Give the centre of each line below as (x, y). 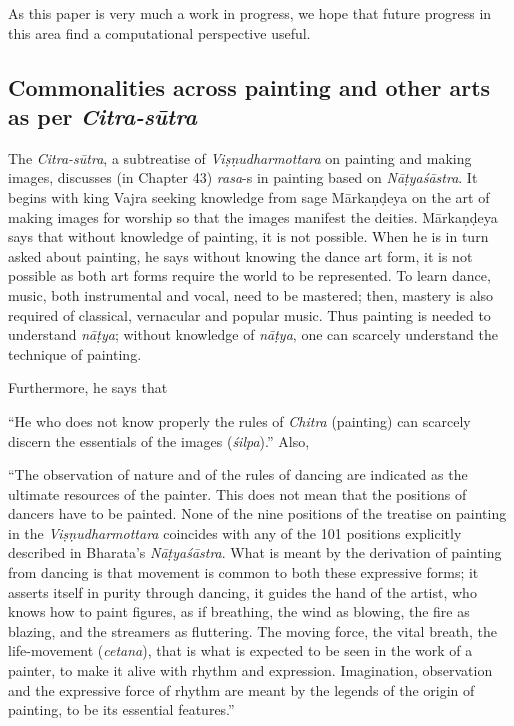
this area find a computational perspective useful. (159, 32)
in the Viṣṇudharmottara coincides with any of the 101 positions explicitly (235, 532)
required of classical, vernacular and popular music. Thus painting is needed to (249, 314)
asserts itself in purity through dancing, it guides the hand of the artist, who (242, 591)
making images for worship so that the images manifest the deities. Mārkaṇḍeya (253, 216)
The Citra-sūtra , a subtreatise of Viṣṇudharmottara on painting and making (240, 157)
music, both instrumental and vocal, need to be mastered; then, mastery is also (251, 294)
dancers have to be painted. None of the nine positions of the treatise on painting (257, 513)
